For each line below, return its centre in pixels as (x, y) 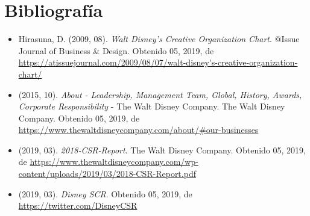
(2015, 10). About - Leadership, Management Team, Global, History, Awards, (160, 94)
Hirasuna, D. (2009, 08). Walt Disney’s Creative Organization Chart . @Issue (159, 39)
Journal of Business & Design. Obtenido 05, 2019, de (116, 50)
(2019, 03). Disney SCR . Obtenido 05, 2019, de (105, 193)
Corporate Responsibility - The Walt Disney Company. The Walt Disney (152, 106)
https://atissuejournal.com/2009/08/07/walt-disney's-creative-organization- (158, 62)
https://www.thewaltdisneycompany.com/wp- (114, 162)
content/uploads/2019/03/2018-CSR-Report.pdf (107, 174)
